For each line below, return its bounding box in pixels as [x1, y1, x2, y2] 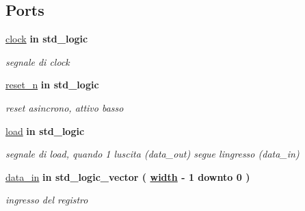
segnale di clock [5, 54, 70, 69]
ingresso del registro [5, 193, 88, 207]
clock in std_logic [5, 32, 88, 46]
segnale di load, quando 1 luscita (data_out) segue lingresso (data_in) [5, 147, 300, 161]
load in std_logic [5, 123, 85, 138]
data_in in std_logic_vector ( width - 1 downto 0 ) [5, 169, 250, 184]
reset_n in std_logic [5, 77, 99, 92]
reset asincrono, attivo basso [5, 100, 124, 114]
